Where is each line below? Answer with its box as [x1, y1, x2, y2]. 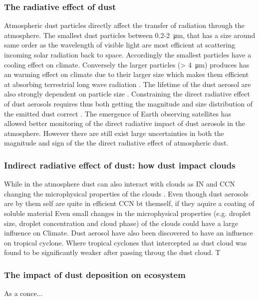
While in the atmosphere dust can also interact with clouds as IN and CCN [4, 178, 235, 189]
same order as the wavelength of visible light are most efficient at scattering [4, 39, 236, 50]
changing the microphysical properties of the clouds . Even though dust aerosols [4, 188, 249, 198]
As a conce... [4, 288, 43, 298]
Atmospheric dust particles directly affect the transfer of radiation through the [4, 20, 245, 30]
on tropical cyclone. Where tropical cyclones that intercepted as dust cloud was [4, 237, 247, 247]
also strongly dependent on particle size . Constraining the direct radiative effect [4, 88, 250, 99]
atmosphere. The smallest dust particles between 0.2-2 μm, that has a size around [4, 29, 256, 40]
